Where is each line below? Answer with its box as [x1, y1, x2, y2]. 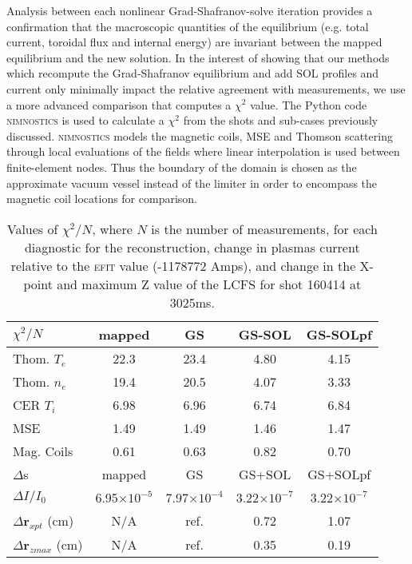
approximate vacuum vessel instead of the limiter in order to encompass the [6, 174, 378, 191]
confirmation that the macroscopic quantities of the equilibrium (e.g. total [6, 18, 369, 34]
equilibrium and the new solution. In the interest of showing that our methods [6, 49, 390, 66]
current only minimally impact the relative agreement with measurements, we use [6, 80, 406, 97]
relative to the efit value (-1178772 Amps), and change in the [10, 256, 356, 275]
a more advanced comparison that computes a [6, 96, 232, 113]
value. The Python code [250, 96, 367, 113]
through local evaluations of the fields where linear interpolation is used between [6, 143, 400, 160]
